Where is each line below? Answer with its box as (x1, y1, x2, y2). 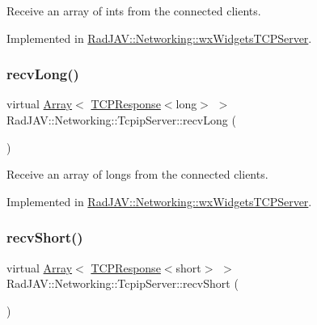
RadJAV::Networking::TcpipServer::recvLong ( (6, 112, 236, 128)
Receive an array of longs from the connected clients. (6, 166, 268, 183)
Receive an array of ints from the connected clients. (6, 2, 261, 19)
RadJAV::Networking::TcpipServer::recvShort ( (6, 275, 239, 292)
